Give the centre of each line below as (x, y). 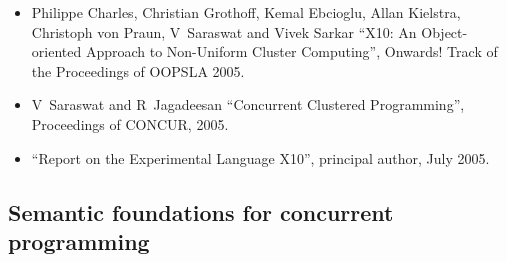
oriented (56, 51)
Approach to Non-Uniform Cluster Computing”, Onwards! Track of (291, 51)
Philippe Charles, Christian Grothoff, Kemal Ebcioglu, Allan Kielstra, (246, 12)
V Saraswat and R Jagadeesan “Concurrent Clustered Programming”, (248, 104)
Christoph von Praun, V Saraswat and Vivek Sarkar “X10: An (224, 31)
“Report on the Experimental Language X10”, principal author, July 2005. (260, 157)
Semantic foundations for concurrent (201, 211)
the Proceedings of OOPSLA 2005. (138, 70)
